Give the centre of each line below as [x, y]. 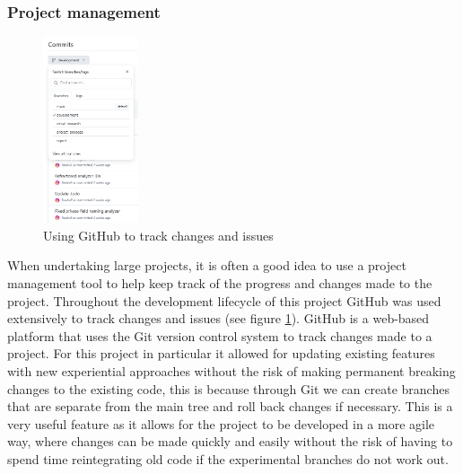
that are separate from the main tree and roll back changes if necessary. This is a [230, 406]
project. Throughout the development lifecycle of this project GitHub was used [224, 300]
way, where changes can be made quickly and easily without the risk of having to [230, 441]
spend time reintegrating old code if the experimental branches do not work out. [228, 458]
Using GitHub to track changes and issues [158, 235]
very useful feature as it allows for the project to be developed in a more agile [221, 423]
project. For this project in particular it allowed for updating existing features [221, 353]
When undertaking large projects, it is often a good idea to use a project [207, 265]
